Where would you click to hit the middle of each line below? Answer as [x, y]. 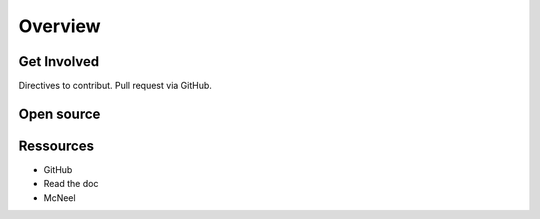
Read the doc [71, 184]
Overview [59, 26]
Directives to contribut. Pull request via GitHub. [115, 86]
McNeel [59, 197]
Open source [59, 113]
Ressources [56, 145]
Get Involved [59, 61]
